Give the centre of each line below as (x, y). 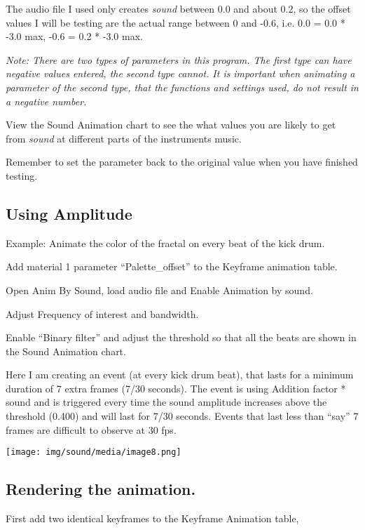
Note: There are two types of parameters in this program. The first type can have (179, 59)
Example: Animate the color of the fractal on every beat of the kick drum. (165, 243)
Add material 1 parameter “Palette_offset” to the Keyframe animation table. (172, 266)
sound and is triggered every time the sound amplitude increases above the (166, 402)
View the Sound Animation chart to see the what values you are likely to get (171, 125)
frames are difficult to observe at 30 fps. (91, 429)
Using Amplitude (69, 213)
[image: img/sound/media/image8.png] (94, 452)
